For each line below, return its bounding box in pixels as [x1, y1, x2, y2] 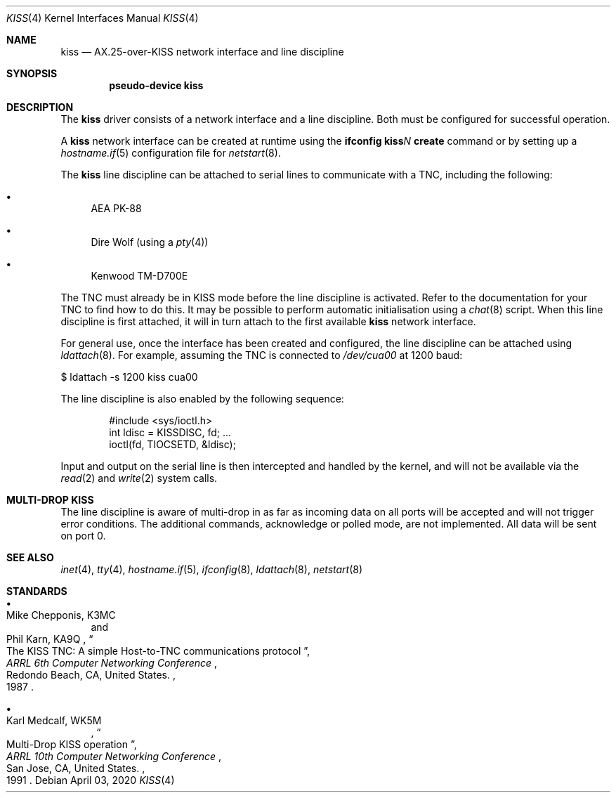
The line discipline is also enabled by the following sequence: [60, 393, 344, 405]
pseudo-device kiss [109, 79, 204, 91]
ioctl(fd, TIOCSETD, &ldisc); [109, 438, 236, 450]
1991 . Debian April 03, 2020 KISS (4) [6, 774, 175, 786]
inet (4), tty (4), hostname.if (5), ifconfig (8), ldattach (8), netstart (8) [60, 563, 363, 575]
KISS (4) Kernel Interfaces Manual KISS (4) [6, 12, 199, 24]
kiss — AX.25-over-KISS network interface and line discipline [60, 46, 344, 58]
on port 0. [60, 530, 106, 542]
